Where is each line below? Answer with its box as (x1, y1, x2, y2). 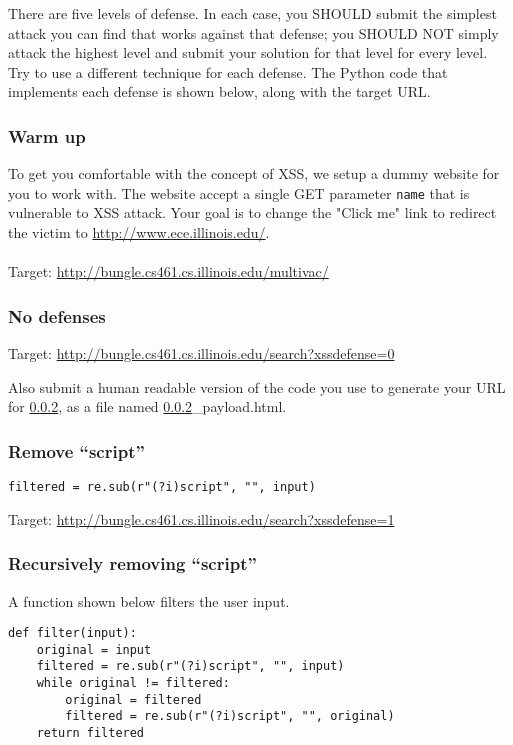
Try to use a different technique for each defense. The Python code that (8, 61, 448, 82)
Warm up (8, 123, 86, 148)
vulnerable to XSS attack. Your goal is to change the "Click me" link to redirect (8, 202, 497, 223)
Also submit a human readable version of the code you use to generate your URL (8, 376, 506, 397)
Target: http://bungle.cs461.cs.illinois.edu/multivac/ (8, 261, 329, 282)
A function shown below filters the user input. (8, 590, 290, 611)
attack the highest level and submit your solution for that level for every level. (8, 42, 488, 63)
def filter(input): (8, 626, 137, 641)
